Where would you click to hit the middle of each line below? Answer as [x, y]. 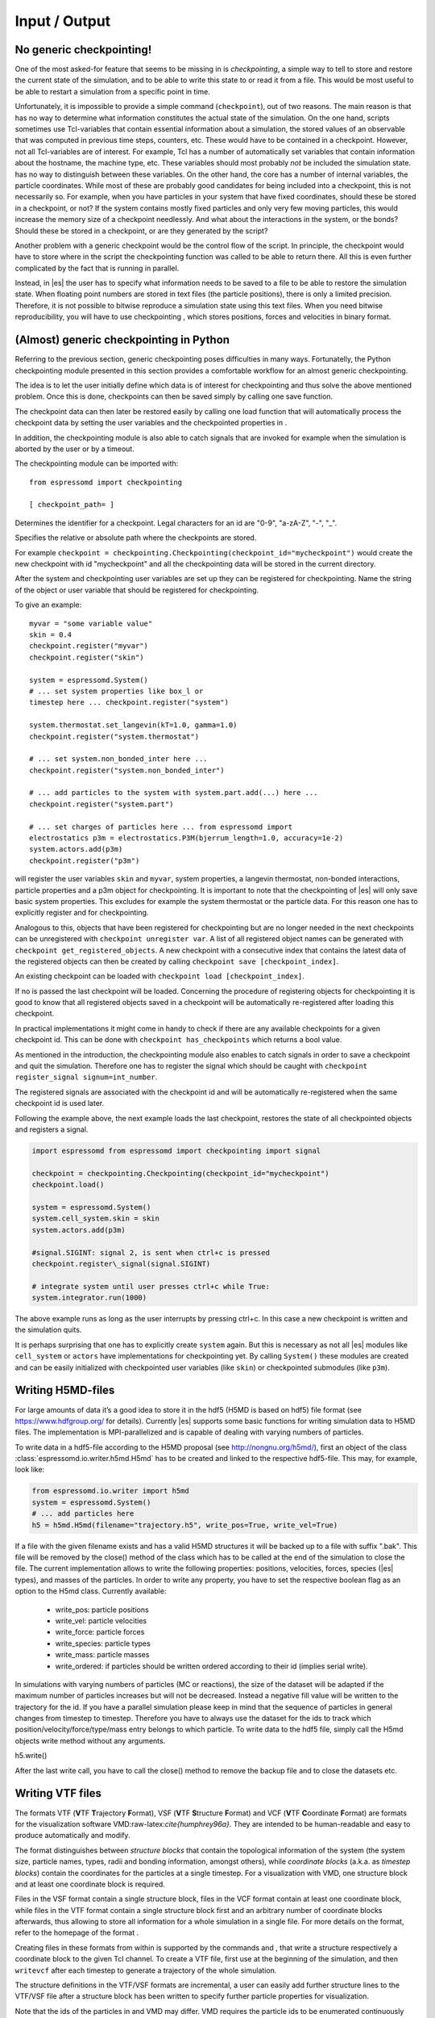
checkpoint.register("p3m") [85, 860]
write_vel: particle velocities [101, 1620]
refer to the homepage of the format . [77, 1932]
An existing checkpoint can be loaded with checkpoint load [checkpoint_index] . [160, 976]
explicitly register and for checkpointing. [82, 913]
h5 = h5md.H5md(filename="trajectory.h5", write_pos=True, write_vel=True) [185, 1525]
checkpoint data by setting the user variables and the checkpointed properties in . [151, 423]
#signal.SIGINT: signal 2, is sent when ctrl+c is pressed [151, 1252]
